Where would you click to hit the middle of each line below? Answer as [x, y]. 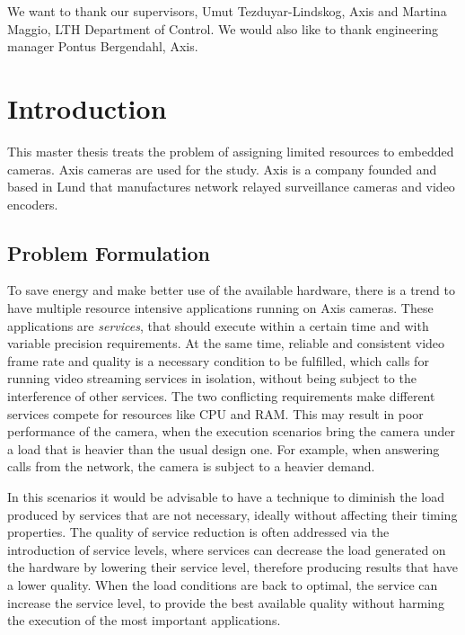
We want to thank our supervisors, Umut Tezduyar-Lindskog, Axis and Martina [227, 11]
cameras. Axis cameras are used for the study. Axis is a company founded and [222, 169]
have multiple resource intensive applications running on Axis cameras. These [220, 308]
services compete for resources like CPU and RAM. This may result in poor [215, 413]
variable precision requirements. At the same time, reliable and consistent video [226, 343]
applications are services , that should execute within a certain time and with [218, 325]
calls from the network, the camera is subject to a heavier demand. [191, 466]
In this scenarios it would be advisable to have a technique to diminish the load [226, 497]
